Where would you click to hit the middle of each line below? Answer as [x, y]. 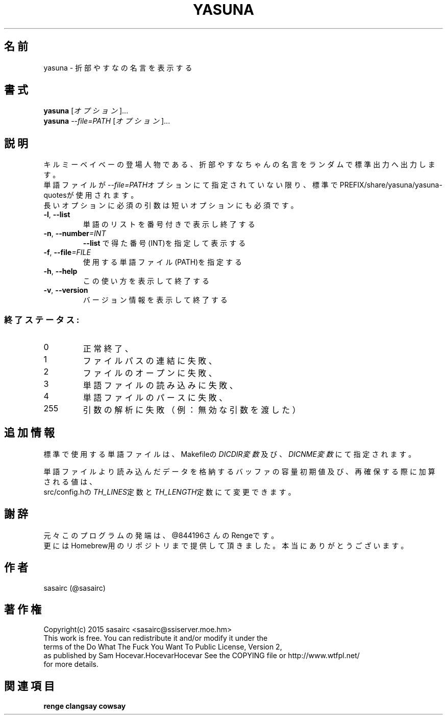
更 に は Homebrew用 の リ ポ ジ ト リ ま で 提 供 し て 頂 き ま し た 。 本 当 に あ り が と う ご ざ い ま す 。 [226, 545]
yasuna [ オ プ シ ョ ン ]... [86, 111]
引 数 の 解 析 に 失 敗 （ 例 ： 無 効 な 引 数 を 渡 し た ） [192, 410]
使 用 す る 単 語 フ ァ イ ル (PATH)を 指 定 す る [162, 262]
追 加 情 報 [29, 433]
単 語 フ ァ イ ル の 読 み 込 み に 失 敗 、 [160, 386]
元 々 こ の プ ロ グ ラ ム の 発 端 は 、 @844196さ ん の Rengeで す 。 [161, 535]
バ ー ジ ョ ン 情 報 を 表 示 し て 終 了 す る [155, 300]
